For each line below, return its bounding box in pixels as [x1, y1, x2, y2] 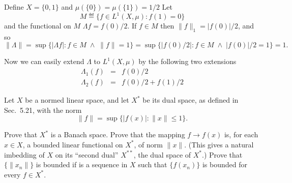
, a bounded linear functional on [22, 139, 123, 149]
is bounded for [202, 159, 247, 170]
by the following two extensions [138, 56, 237, 67]
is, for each [224, 129, 258, 140]
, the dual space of [133, 149, 191, 160]
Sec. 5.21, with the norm [4, 104, 82, 115]
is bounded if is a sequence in [36, 159, 128, 170]
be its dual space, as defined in [142, 95, 239, 105]
